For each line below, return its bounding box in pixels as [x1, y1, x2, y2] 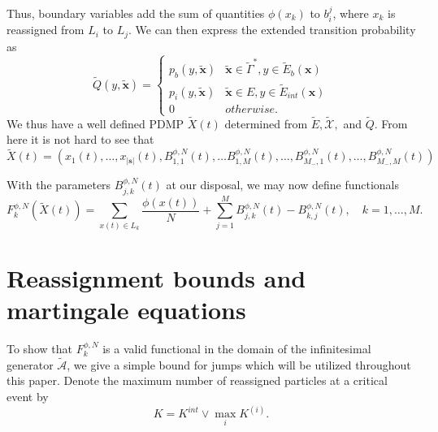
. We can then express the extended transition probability [128, 21, 416, 38]
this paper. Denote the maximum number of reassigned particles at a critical [7, 372, 388, 389]
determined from [224, 114, 308, 132]
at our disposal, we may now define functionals [166, 176, 399, 193]
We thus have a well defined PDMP [7, 114, 184, 132]
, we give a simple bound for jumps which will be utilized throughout [67, 356, 411, 373]
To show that [7, 340, 72, 357]
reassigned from [7, 21, 85, 38]
